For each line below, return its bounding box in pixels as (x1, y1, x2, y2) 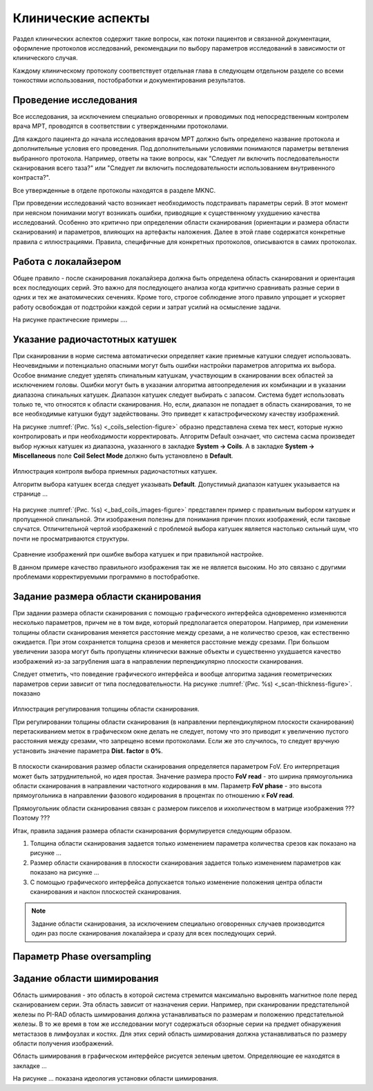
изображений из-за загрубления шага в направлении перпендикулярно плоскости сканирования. (12, 657, 304, 665)
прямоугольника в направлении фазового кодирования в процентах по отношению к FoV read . (12, 792, 295, 800)
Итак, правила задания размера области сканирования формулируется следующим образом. (12, 826, 292, 834)
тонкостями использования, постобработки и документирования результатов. (12, 76, 246, 84)
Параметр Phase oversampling (12, 951, 152, 962)
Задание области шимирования (12, 972, 159, 985)
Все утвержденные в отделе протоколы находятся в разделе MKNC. (12, 186, 216, 194)
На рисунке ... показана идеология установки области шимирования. (12, 1074, 218, 1083)
